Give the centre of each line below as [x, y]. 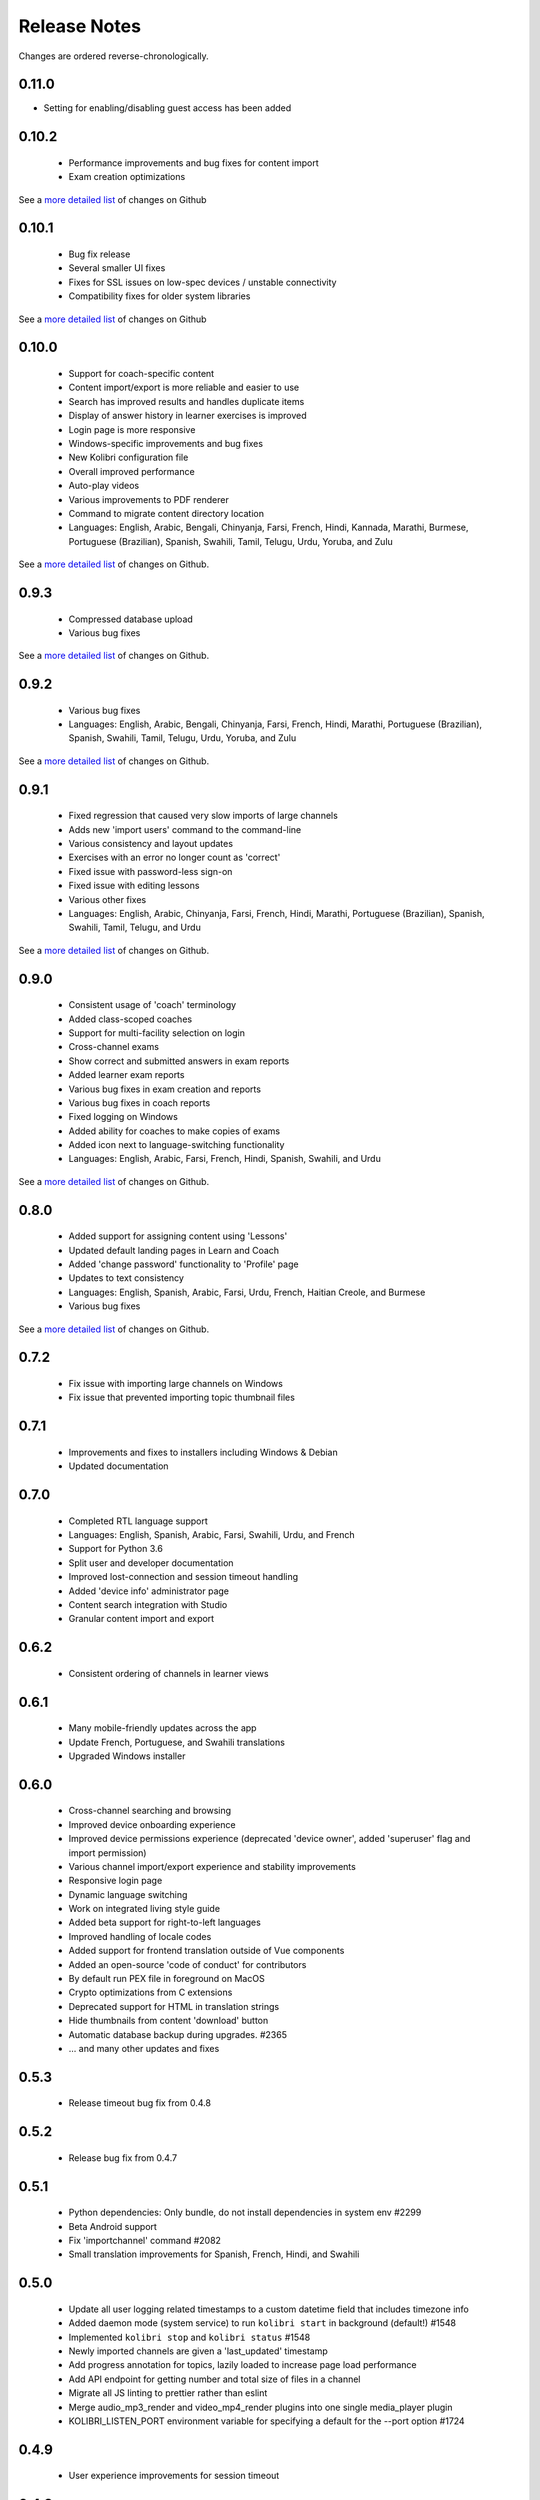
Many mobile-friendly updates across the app [162, 1728]
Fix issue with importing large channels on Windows [176, 1384]
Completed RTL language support [138, 1521]
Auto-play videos [104, 486]
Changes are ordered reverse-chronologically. [113, 56]
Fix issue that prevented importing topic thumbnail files [181, 1397]
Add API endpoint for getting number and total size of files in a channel [214, 2379]
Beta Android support [112, 2226]
